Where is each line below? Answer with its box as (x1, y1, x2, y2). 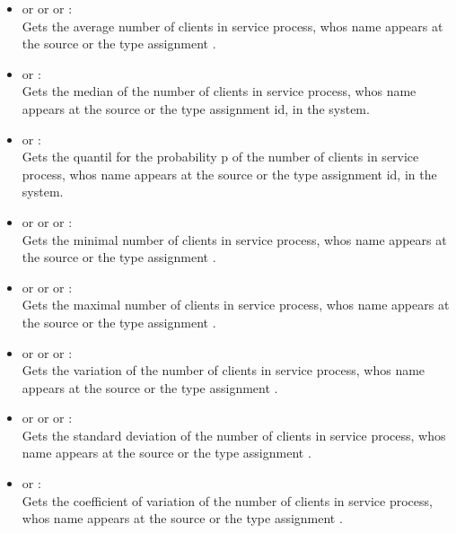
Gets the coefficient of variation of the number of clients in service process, (22, 491, 433, 510)
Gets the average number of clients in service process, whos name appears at (22, 16, 443, 35)
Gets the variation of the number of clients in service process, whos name (22, 361, 425, 380)
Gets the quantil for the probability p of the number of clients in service (22, 147, 419, 166)
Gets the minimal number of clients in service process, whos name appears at (22, 230, 447, 249)
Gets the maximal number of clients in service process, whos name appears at (22, 295, 450, 314)
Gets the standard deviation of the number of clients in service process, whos (22, 425, 446, 444)
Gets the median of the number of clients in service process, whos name (22, 82, 417, 100)
